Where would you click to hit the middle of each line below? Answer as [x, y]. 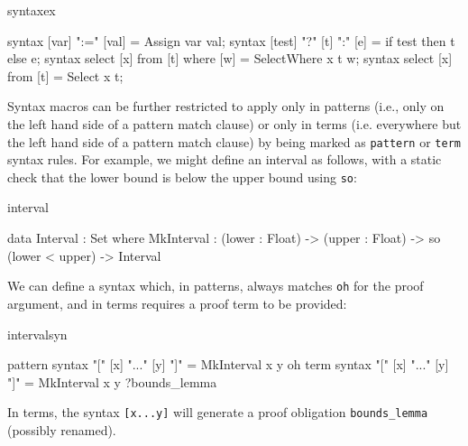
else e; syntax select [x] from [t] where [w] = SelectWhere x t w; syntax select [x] [230, 58]
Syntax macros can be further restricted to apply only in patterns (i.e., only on [226, 106]
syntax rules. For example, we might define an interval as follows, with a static [225, 159]
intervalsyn [37, 334]
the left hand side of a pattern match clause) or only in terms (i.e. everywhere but [234, 123]
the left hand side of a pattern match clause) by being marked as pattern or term [234, 141]
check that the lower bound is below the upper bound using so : [182, 177]
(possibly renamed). [62, 429]
